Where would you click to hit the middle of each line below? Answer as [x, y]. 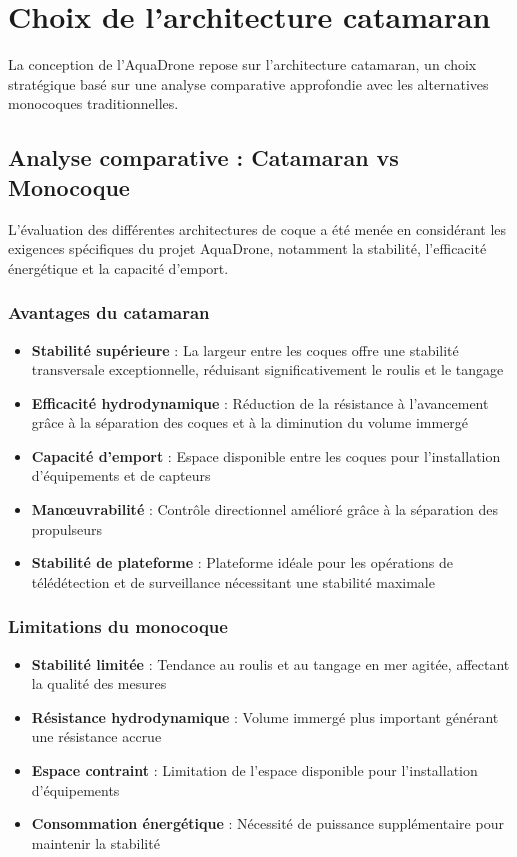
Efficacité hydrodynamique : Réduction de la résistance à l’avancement [260, 402]
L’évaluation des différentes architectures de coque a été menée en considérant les [257, 228]
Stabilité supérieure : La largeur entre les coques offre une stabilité [245, 349]
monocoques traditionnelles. [93, 103]
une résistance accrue [96, 736]
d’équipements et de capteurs [121, 475]
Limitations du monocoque [118, 626]
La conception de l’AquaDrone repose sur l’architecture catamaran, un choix [242, 64]
